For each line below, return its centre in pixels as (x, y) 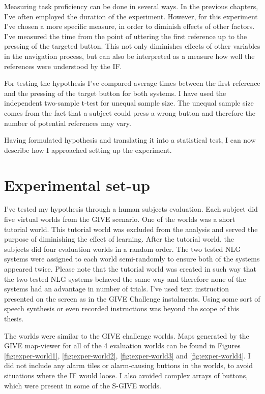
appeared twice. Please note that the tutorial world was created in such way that (130, 269)
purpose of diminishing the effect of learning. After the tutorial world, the (119, 239)
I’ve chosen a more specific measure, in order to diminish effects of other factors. (129, 26)
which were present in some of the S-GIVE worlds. (83, 385)
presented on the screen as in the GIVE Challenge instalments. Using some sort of (132, 298)
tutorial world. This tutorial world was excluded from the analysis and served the (131, 229)
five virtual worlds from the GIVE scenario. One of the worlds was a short (120, 219)
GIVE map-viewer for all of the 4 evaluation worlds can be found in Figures (122, 346)
